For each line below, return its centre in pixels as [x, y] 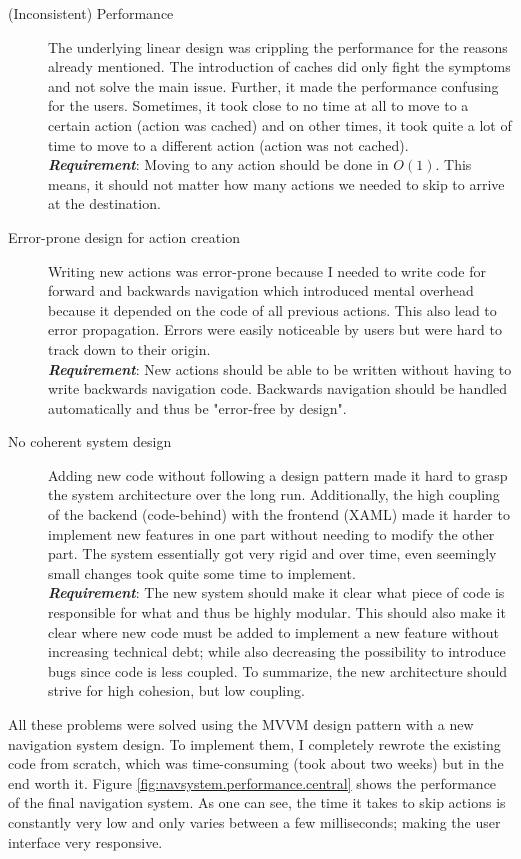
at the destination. [104, 203]
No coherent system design [90, 441]
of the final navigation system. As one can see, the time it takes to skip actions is [257, 802]
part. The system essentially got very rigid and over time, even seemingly [272, 553]
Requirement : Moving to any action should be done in [218, 164]
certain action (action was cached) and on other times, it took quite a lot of [280, 124]
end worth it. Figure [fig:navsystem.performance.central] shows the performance [252, 782]
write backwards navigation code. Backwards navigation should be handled [278, 388]
